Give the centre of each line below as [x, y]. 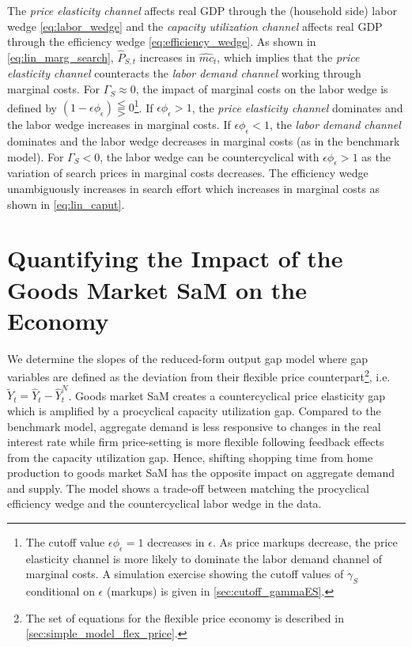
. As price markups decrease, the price [305, 542]
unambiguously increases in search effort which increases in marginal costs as [194, 189]
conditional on [60, 591]
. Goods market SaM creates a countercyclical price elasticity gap [227, 395]
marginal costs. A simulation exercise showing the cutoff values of [185, 574]
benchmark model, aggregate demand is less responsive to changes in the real [194, 426]
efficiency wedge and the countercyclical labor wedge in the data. [164, 503]
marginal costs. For [54, 89]
